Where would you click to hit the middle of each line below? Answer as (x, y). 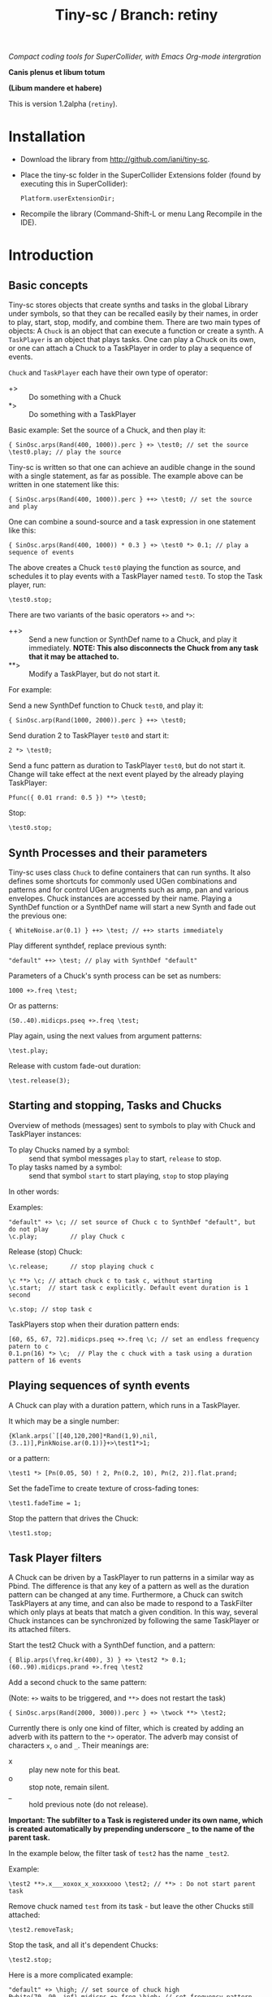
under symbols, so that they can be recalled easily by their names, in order (133, 314)
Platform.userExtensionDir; (67, 199)
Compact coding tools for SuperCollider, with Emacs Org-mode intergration (135, 57)
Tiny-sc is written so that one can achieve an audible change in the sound (132, 467)
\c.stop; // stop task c (50, 1309)
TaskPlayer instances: (45, 1134)
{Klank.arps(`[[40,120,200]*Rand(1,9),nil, (83, 1436)
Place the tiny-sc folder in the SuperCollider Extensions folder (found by (140, 175)
